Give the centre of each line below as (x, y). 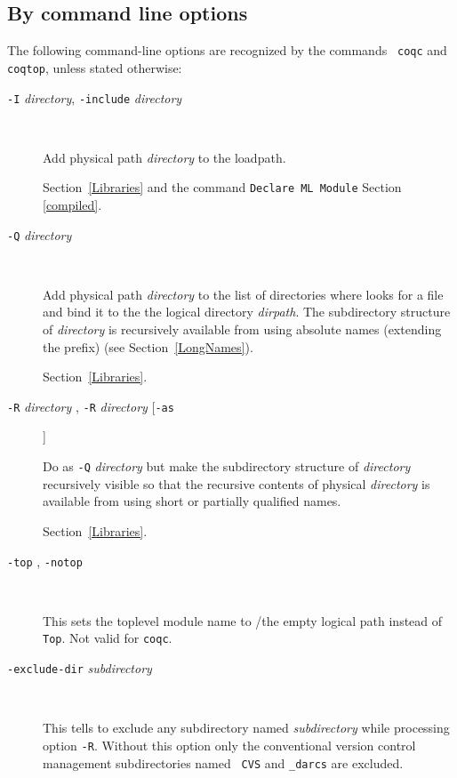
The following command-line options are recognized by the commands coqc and (227, 50)
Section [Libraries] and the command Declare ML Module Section (222, 187)
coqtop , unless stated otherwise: (95, 67)
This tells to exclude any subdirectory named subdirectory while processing (246, 728)
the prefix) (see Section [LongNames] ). (148, 346)
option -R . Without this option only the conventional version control (229, 745)
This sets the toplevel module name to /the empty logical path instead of (243, 620)
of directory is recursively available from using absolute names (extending (242, 329)
